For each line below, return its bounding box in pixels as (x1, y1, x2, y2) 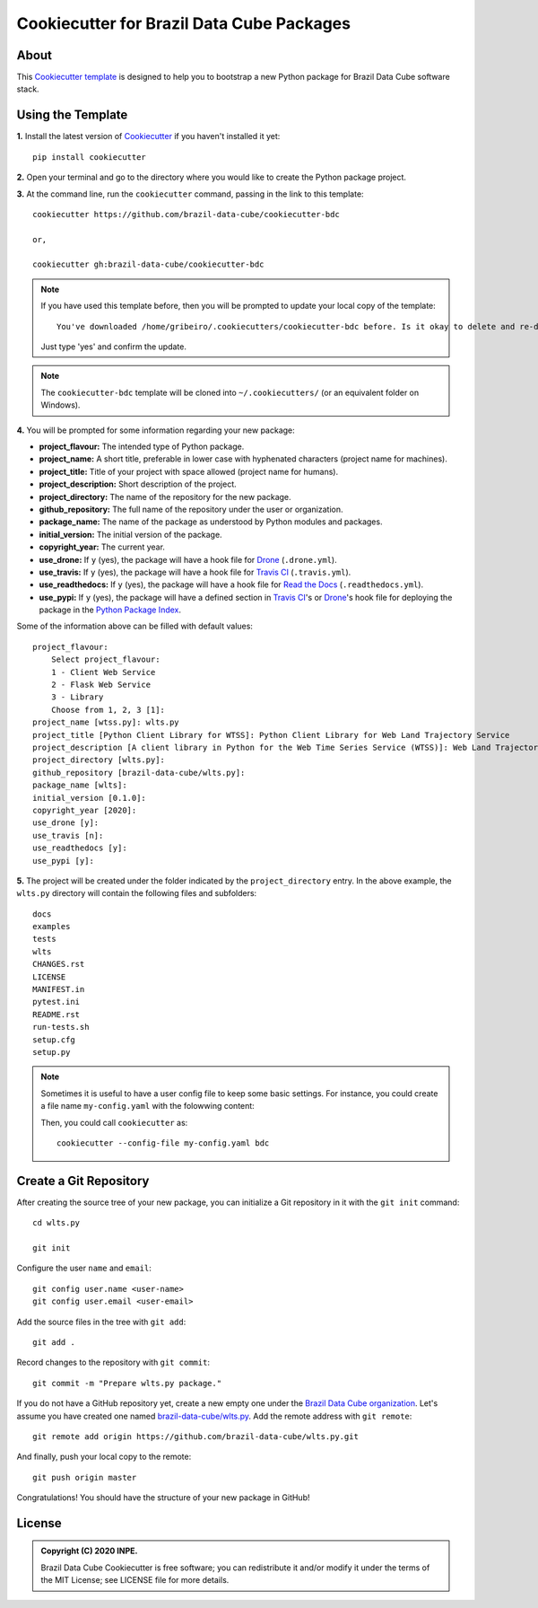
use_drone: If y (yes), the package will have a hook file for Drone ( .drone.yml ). (39, 554, 337, 565)
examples (32, 921, 71, 932)
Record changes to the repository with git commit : (16, 1357, 211, 1368)
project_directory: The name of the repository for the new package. (39, 491, 291, 502)
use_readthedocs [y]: (32, 843, 127, 853)
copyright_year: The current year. (39, 541, 166, 552)
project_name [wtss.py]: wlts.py (32, 717, 179, 727)
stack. (16, 83, 39, 94)
